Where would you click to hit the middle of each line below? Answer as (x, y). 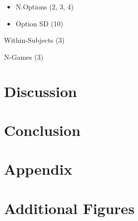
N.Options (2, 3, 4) (45, 6)
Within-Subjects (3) (34, 40)
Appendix (38, 169)
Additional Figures (69, 208)
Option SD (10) (39, 23)
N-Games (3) (24, 56)
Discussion (40, 91)
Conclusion (42, 130)
